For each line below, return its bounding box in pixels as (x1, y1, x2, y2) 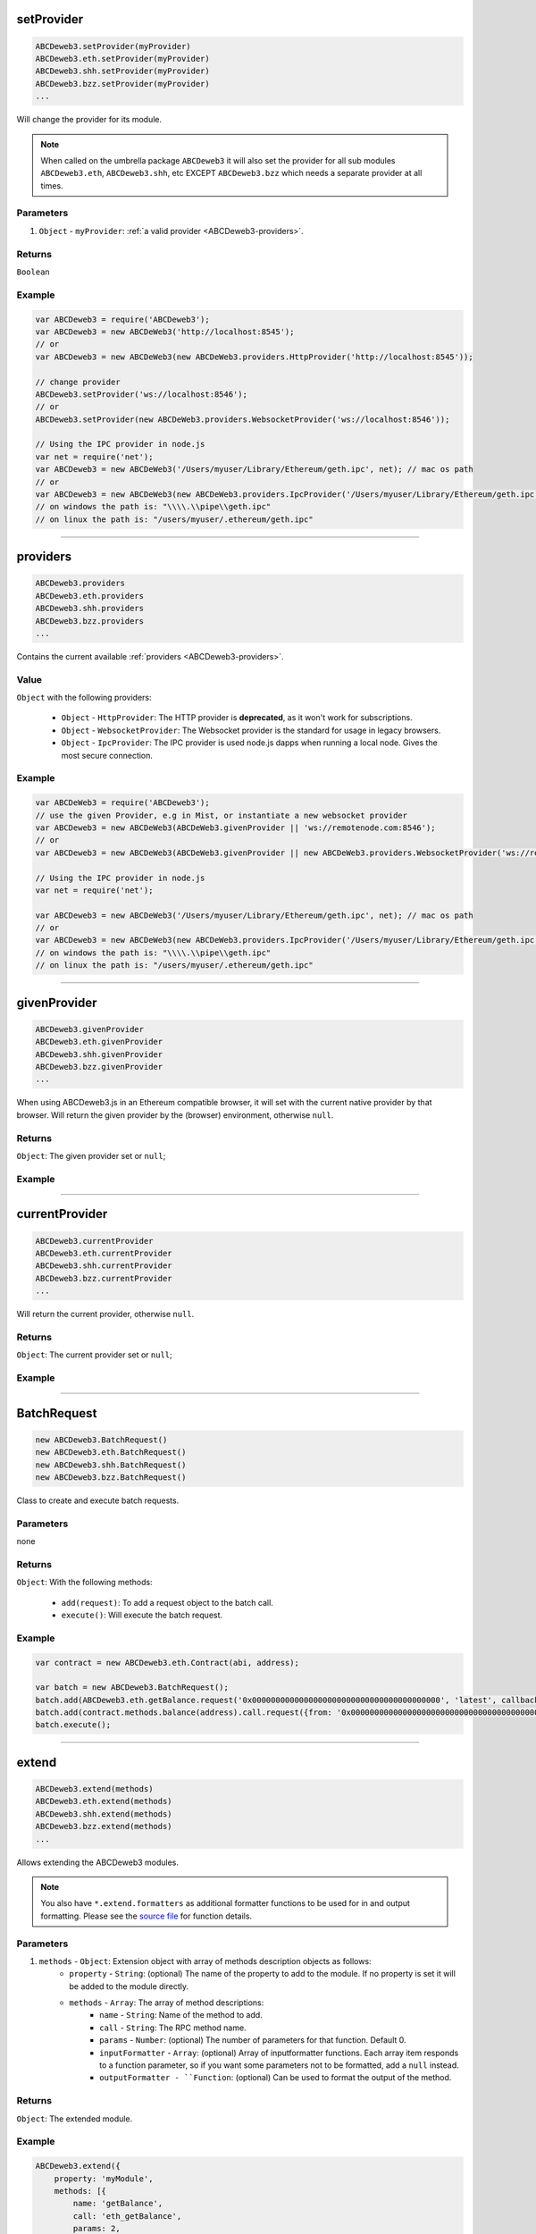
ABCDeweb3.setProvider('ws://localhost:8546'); (35, 389, 247, 399)
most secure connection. (61, 750, 154, 760)
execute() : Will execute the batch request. (61, 1609, 223, 1620)
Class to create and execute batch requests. (16, 1495, 180, 1506)
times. (40, 180, 63, 191)
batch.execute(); (35, 1720, 112, 1730)
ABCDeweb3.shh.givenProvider (35, 1049, 163, 1059)
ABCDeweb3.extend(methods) (35, 1784, 154, 1794)
